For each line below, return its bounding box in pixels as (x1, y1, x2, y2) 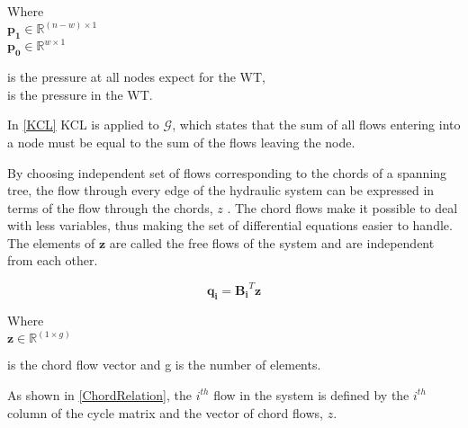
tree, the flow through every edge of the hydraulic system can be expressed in (7, 181, 435, 200)
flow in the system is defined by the (213, 385, 409, 404)
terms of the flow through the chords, (7, 198, 213, 217)
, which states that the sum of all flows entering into (172, 115, 461, 134)
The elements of (7, 233, 95, 252)
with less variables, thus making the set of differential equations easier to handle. (7, 216, 453, 235)
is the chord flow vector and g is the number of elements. (7, 355, 321, 374)
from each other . (7, 251, 98, 270)
